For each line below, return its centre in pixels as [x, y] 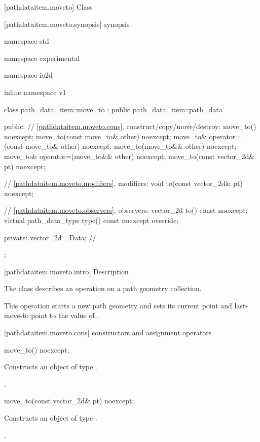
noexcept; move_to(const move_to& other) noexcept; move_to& [105, 136]
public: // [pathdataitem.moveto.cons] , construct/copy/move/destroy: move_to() [130, 126]
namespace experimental [42, 58]
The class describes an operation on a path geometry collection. [103, 288]
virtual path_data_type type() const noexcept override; [91, 220]
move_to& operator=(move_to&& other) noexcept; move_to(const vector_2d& [129, 156]
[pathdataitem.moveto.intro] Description [66, 271]
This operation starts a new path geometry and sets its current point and [118, 305]
